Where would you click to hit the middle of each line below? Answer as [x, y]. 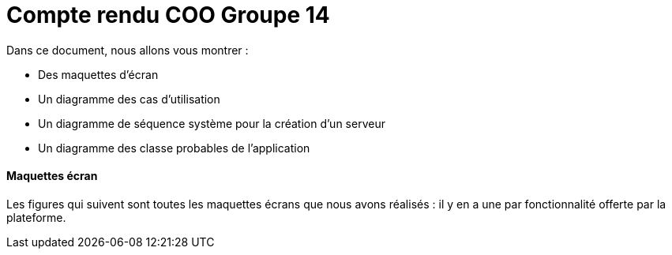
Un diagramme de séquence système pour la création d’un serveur [212, 123]
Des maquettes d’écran [98, 74]
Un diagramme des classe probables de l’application [174, 148]
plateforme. [36, 217]
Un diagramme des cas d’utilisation [129, 99]
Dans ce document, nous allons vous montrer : [128, 50]
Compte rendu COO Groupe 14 [168, 15]
